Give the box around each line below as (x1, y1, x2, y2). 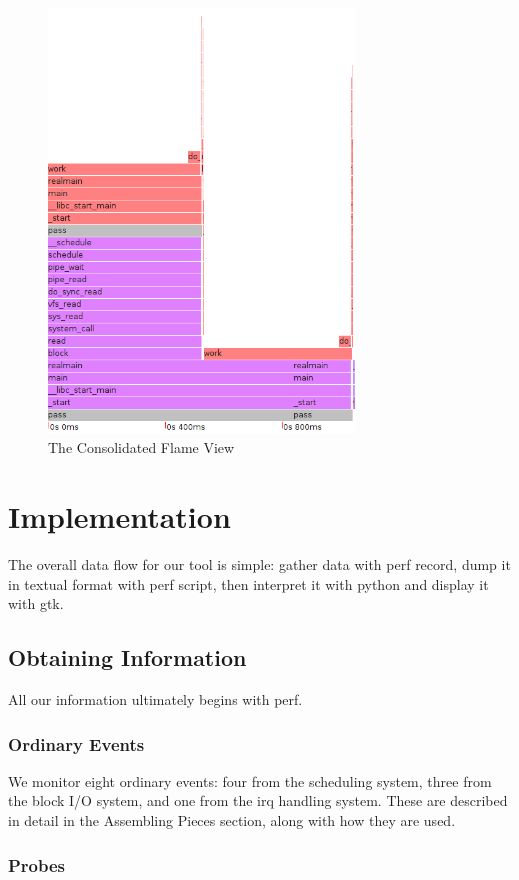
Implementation (8, 496, 231, 537)
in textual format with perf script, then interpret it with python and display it (8, 573, 489, 594)
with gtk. (8, 593, 64, 614)
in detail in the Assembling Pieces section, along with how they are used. (8, 810, 456, 831)
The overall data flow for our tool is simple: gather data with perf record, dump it (8, 554, 511, 575)
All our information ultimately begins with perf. (8, 689, 303, 710)
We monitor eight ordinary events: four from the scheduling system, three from (8, 770, 492, 791)
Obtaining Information (8, 642, 247, 673)
